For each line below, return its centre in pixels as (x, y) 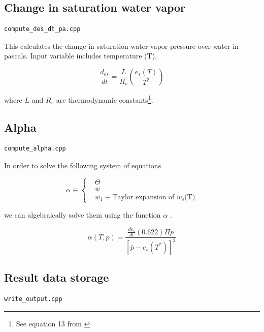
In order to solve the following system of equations (83, 165)
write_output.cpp (33, 299)
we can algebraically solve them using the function (82, 215)
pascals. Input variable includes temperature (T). (80, 56)
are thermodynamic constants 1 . (105, 99)
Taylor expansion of (143, 197)
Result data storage (57, 277)
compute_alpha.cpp (35, 149)
